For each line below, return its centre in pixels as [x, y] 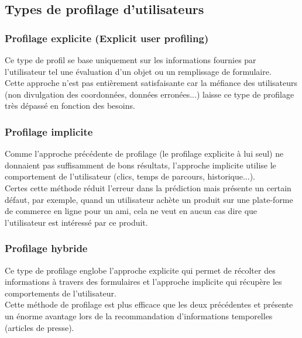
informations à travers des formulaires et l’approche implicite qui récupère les [143, 282]
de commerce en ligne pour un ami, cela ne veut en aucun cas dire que [131, 211]
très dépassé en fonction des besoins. [70, 106]
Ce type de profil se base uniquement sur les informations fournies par [131, 60]
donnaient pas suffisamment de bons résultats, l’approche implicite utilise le [140, 165]
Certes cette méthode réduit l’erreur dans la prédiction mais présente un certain [148, 187]
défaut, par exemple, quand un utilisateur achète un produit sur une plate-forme [149, 199]
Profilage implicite [49, 131]
